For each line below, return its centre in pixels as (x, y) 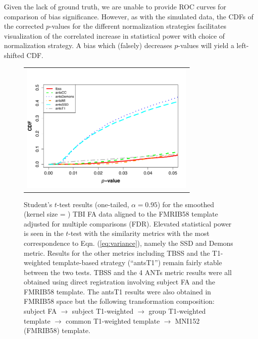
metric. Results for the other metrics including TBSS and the (117, 253)
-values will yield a (206, 45)
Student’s (38, 204)
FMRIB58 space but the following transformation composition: (119, 301)
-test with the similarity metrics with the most (139, 233)
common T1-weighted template (113, 320)
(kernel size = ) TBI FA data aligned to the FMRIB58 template (121, 214)
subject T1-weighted (103, 311)
